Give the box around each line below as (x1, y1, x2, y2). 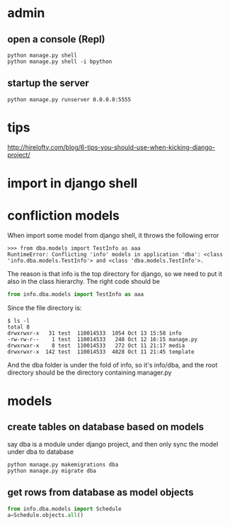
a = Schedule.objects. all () (7, 512, 84, 519)
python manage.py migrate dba (7, 467, 97, 474)
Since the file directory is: (7, 303, 82, 312)
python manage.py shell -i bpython (7, 58, 113, 65)
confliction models (7, 207, 120, 224)
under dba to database (7, 447, 74, 456)
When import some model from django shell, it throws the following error (7, 231, 219, 239)
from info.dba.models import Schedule (7, 505, 122, 513)
